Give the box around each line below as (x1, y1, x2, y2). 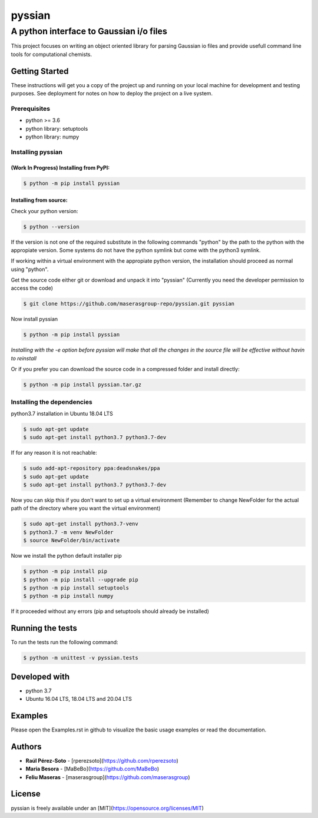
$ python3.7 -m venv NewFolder (23, 529, 114, 535)
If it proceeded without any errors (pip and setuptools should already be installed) (11, 608, 209, 615)
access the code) (11, 284, 53, 292)
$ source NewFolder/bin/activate (23, 537, 120, 544)
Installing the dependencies (11, 398, 92, 406)
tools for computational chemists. (11, 51, 92, 58)
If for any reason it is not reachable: (11, 449, 97, 456)
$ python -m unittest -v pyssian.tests (23, 654, 138, 661)
